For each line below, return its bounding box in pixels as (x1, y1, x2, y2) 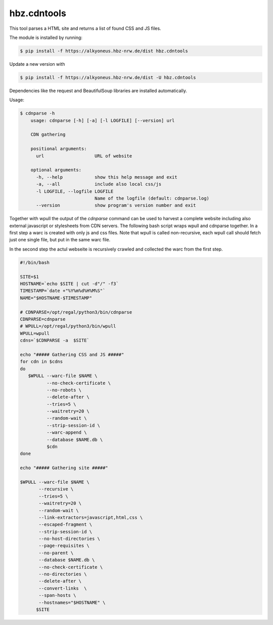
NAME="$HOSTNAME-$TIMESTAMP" (20, 295, 93, 301)
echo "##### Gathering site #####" (20, 465, 108, 471)
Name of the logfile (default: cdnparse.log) (94, 195, 210, 201)
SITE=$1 (20, 274, 39, 279)
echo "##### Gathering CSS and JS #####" (20, 352, 124, 357)
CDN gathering (30, 132, 66, 138)
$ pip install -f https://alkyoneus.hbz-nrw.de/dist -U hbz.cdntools (20, 74, 196, 80)
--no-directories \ (38, 571, 87, 577)
